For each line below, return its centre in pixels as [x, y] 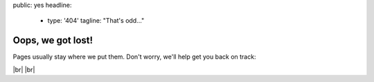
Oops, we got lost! [53, 40]
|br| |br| [24, 70]
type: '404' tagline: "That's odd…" [96, 21]
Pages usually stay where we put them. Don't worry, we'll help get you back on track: [134, 57]
